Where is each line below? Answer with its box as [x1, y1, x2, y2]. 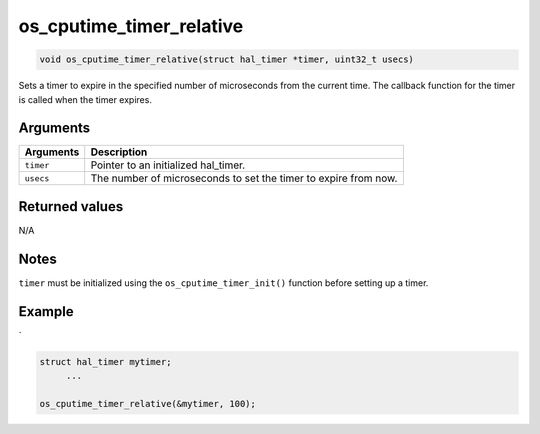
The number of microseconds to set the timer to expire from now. [90, 171, 398, 185]
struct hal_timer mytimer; [39, 356, 172, 367]
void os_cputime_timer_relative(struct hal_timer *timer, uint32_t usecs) [39, 54, 415, 65]
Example [18, 303, 74, 320]
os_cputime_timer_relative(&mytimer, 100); [39, 398, 257, 409]
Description [90, 145, 148, 159]
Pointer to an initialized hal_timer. [90, 158, 246, 172]
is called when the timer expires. [18, 93, 152, 105]
